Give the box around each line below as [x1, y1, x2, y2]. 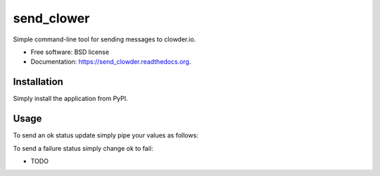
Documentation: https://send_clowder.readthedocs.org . [30, 57, 191, 66]
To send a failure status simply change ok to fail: [13, 144, 153, 152]
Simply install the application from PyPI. [13, 95, 128, 103]
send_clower [13, 11, 90, 26]
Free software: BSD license [30, 48, 109, 56]
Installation [13, 76, 63, 88]
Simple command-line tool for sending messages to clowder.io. [13, 35, 196, 43]
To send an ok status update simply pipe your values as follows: [13, 131, 198, 140]
